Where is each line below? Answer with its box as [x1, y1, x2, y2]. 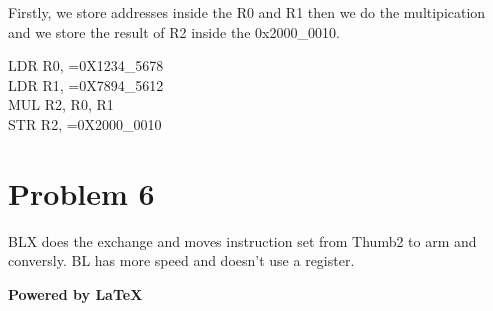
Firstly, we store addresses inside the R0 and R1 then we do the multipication [8, 2, 486, 22]
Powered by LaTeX [8, 283, 143, 304]
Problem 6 [8, 172, 155, 213]
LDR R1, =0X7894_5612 [8, 74, 164, 95]
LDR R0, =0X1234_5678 [8, 55, 164, 76]
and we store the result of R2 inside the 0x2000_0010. [8, 21, 340, 42]
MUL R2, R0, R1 [8, 94, 114, 115]
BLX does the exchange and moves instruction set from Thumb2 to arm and [8, 230, 477, 251]
